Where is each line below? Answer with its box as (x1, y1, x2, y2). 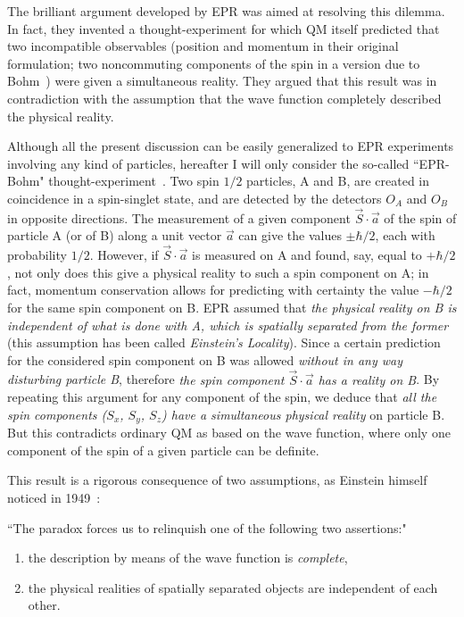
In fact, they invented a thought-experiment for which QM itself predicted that (7, 19, 440, 38)
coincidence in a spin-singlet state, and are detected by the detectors (7, 188, 382, 207)
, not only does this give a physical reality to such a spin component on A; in (7, 263, 429, 281)
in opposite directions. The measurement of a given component (7, 208, 351, 227)
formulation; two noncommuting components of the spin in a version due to (7, 54, 420, 72)
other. (28, 596, 61, 614)
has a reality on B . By (318, 370, 440, 388)
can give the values (238, 226, 342, 245)
